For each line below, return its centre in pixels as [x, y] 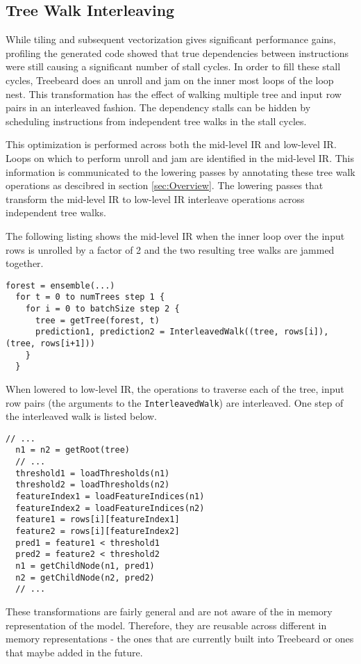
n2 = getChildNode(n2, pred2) [85, 577]
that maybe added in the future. [74, 652]
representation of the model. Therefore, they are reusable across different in [166, 625]
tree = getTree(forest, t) [97, 320]
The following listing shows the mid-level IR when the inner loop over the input [175, 235]
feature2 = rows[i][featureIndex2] [98, 532]
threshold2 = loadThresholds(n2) [93, 485]
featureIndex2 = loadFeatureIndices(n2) [110, 508]
